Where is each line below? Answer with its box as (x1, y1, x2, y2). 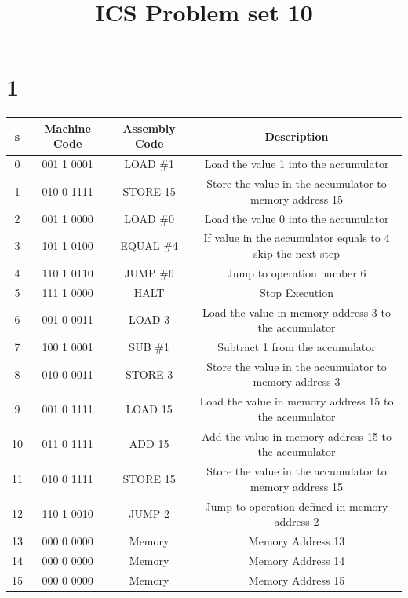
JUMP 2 (129, 505, 169, 522)
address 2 (274, 513, 319, 530)
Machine (44, 119, 91, 136)
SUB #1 (129, 338, 169, 354)
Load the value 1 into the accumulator (204, 156, 389, 172)
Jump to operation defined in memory (205, 497, 388, 514)
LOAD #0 (124, 210, 174, 226)
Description (264, 127, 329, 144)
